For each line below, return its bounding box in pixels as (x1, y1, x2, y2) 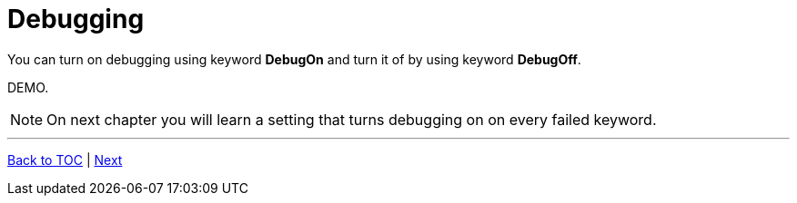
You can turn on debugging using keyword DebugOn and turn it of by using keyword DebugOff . (7, 51, 581, 67)
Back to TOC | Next (7, 151, 123, 168)
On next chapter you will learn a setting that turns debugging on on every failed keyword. (46, 110, 657, 129)
